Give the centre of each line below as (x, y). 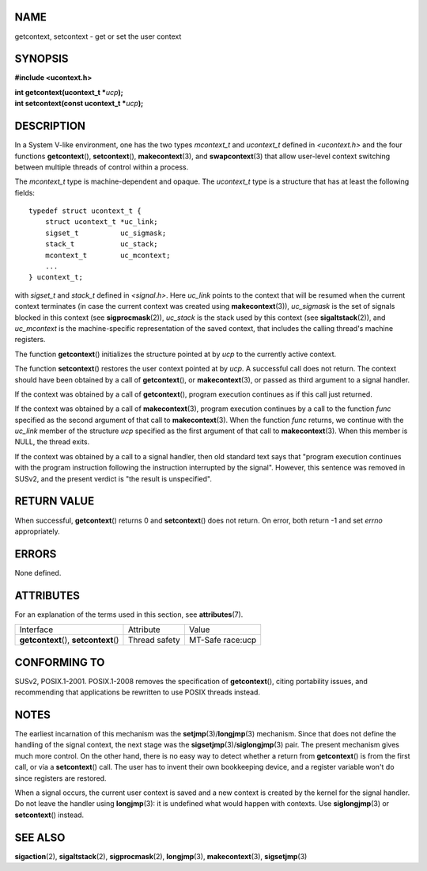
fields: (25, 192)
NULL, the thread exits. (52, 442)
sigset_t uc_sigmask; (106, 233)
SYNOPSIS (42, 59)
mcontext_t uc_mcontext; (108, 255)
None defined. (38, 572)
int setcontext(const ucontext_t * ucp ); (79, 104)
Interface (36, 629)
